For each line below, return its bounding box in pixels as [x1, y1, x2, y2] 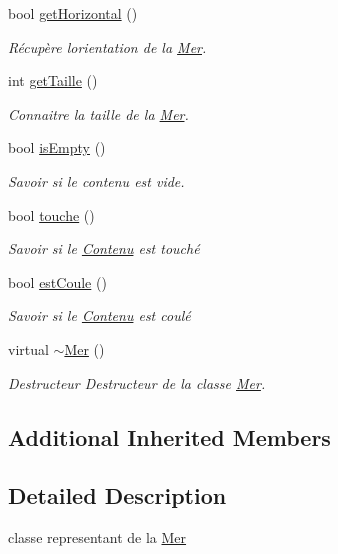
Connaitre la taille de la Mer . [8, 103, 189, 124]
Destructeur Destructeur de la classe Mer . [8, 372, 266, 393]
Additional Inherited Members [8, 421, 331, 452]
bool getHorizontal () [8, 3, 138, 23]
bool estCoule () [8, 271, 107, 292]
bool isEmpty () [8, 137, 106, 158]
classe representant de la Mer [8, 527, 187, 548]
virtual [8, 338, 49, 359]
